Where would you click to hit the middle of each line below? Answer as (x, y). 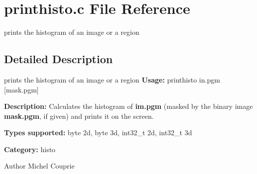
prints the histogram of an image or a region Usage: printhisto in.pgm (112, 79)
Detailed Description (59, 59)
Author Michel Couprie (39, 166)
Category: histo (30, 149)
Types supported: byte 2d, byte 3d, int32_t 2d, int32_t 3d (98, 132)
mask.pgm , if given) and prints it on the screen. (79, 116)
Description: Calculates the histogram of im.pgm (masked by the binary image (128, 106)
